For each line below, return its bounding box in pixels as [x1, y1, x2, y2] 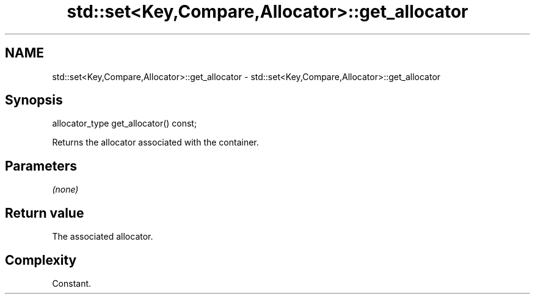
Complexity [5, 252, 77, 268]
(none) [52, 184, 79, 195]
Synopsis [5, 92, 63, 108]
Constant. [52, 278, 92, 289]
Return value [5, 205, 84, 221]
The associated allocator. [52, 231, 153, 242]
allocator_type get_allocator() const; [52, 118, 197, 129]
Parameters [5, 158, 77, 174]
